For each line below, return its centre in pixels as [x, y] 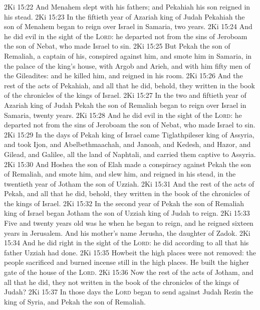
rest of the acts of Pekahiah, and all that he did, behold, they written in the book [129, 85]
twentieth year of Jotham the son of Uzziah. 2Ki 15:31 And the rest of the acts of [129, 183]
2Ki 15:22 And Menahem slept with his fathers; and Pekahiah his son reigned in [127, 7]
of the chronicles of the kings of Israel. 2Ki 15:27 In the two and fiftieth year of [125, 95]
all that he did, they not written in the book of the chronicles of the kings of [121, 282]
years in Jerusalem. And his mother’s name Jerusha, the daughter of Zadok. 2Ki [127, 233]
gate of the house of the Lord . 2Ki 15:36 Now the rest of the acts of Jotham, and [129, 272]
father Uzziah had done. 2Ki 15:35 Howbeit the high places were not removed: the [130, 252]
